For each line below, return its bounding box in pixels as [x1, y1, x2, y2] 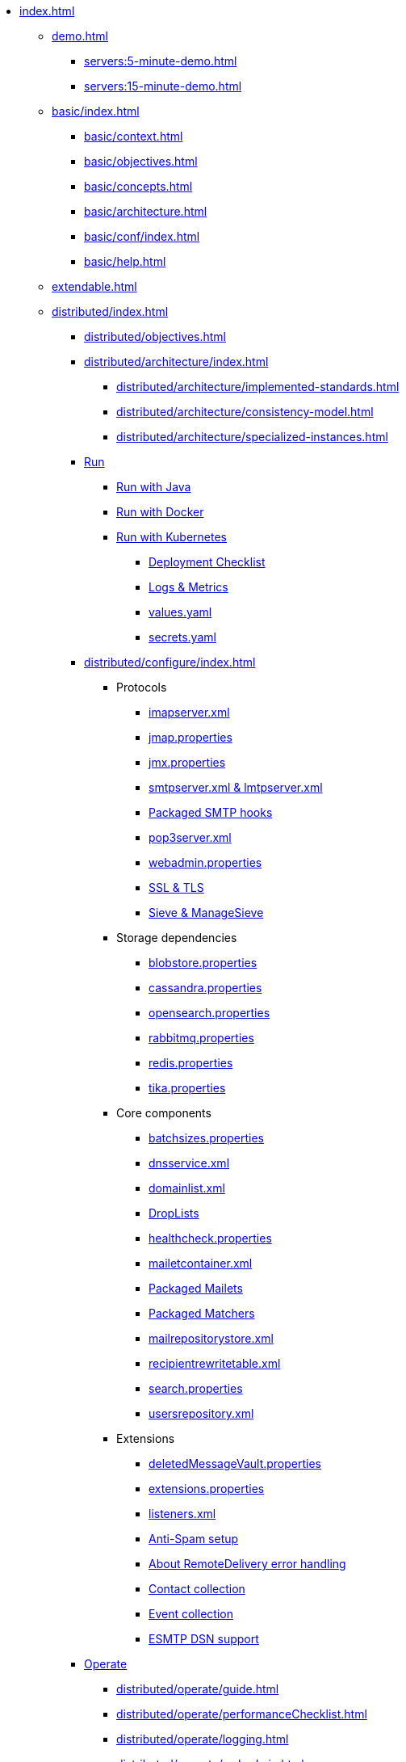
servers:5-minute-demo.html [84, 54, 237, 68]
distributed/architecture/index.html [84, 355, 269, 368]
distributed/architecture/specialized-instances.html [116, 430, 388, 444]
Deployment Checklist [149, 555, 266, 569]
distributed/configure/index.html [84, 655, 256, 669]
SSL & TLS [149, 881, 204, 894]
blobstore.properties [149, 956, 257, 969]
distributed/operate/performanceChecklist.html [116, 1707, 367, 1721]
